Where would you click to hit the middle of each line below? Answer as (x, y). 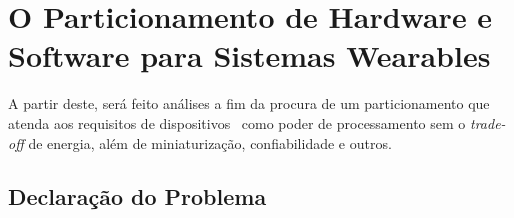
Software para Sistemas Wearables (249, 55)
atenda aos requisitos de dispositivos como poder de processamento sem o (237, 122)
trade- (487, 122)
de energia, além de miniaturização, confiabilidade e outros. (210, 142)
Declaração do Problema (137, 196)
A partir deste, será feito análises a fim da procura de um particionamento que (249, 103)
